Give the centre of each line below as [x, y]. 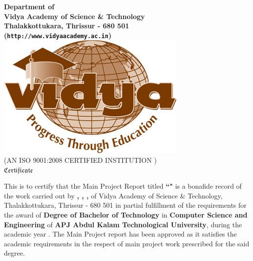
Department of [29, 6]
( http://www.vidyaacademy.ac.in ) [58, 35]
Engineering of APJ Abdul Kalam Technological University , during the [123, 224]
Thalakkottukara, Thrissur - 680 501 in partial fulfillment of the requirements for [125, 205]
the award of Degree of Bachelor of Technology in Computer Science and [126, 215]
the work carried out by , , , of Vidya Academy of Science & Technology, [113, 195]
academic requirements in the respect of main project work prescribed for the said [127, 243]
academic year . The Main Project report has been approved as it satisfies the [120, 234]
